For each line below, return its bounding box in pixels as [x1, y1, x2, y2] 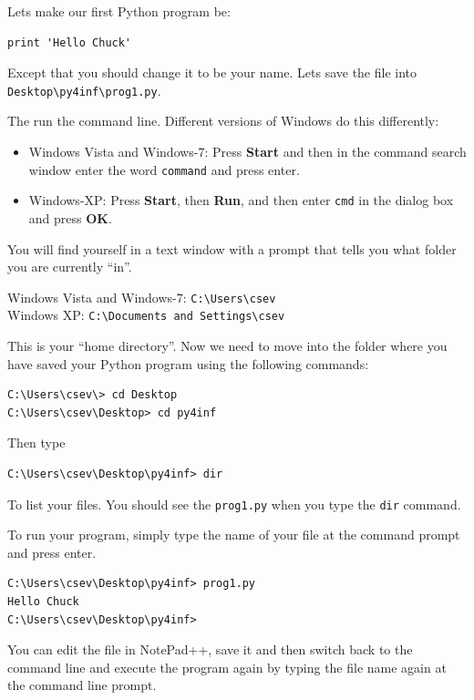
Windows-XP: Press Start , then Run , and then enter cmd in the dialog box [28, 190, 454, 210]
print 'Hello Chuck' [7, 36, 132, 49]
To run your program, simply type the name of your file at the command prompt [7, 525, 460, 544]
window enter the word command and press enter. [28, 160, 300, 179]
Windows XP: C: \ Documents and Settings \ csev [7, 305, 285, 324]
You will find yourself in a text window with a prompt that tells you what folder [7, 239, 457, 258]
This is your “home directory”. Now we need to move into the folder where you [7, 336, 448, 355]
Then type [7, 433, 66, 452]
